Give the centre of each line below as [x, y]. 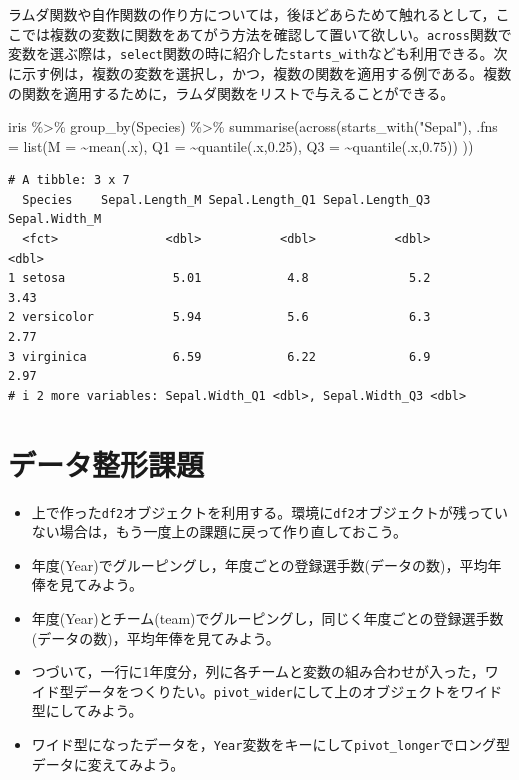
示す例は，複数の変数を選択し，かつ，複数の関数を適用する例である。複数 [266, 72]
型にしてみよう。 [87, 710]
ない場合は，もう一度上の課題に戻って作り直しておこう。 [219, 531]
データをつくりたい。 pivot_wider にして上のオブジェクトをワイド [288, 690]
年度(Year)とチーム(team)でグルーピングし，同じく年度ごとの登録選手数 [267, 617]
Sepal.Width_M [55, 219]
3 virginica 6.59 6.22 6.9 [219, 356]
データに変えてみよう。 [108, 763]
